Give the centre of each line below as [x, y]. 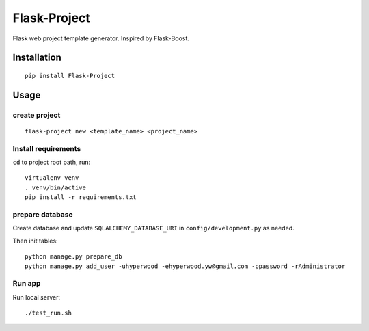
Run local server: [37, 297]
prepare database [43, 214]
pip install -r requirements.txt [81, 197]
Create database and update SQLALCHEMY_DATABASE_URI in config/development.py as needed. [153, 228]
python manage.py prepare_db [73, 257]
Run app [27, 284]
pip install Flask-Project [70, 76]
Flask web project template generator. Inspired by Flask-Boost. [101, 38]
